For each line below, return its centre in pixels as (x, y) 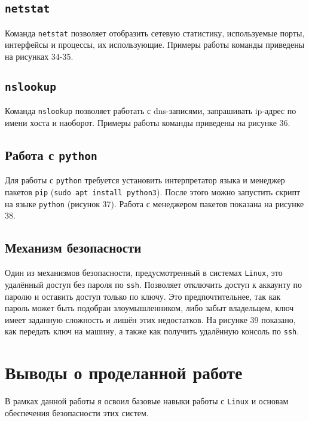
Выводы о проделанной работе (124, 372)
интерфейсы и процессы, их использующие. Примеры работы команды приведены (155, 44)
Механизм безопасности (73, 248)
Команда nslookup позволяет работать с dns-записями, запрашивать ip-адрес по (151, 111)
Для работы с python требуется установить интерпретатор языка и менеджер (145, 180)
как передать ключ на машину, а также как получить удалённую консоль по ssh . (152, 331)
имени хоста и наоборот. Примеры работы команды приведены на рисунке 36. (148, 123)
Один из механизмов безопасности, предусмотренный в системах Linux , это (144, 273)
